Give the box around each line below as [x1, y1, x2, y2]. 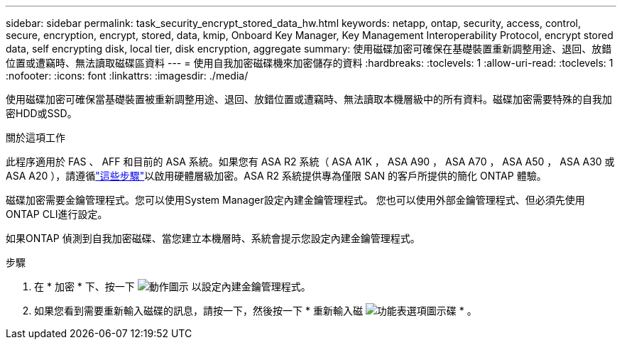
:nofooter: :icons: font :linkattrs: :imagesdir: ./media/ [6, 70, 249, 82]
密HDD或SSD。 [6, 107, 77, 119]
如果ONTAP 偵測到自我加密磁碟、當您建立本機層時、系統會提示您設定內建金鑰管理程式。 [6, 232, 420, 244]
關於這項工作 [6, 131, 65, 143]
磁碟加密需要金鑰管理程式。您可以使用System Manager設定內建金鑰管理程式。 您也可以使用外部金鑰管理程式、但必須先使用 [6, 194, 585, 206]
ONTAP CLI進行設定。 [6, 208, 108, 220]
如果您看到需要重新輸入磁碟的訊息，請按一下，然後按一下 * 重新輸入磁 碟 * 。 [34, 305, 477, 317]
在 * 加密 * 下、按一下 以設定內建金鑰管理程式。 [34, 280, 311, 292]
